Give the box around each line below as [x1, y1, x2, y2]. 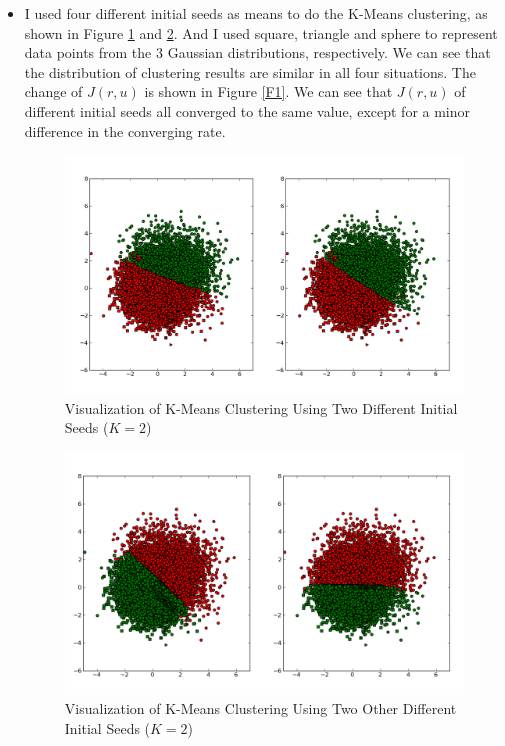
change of [24, 81, 83, 102]
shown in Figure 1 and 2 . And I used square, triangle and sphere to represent [24, 22, 498, 43]
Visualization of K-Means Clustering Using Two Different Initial [64, 397, 458, 418]
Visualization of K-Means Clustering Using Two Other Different [64, 698, 457, 719]
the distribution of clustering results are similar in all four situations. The [24, 61, 476, 82]
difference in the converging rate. [24, 120, 226, 141]
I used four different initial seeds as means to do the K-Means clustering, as [24, 3, 488, 23]
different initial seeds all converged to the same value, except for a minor [24, 100, 471, 121]
